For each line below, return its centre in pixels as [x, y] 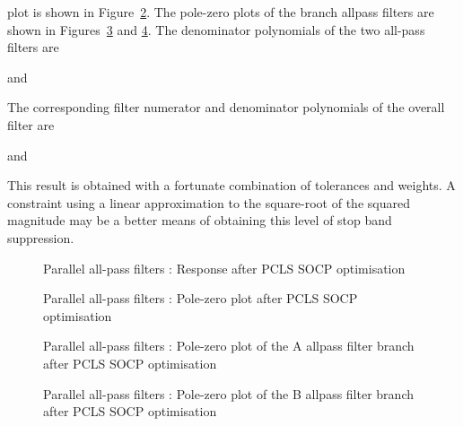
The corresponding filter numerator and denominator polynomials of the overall [226, 107]
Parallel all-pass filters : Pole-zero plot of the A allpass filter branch [229, 346]
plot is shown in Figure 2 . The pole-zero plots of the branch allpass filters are [221, 12]
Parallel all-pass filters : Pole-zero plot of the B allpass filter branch [228, 393]
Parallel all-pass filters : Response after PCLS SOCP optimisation [224, 268]
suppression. [41, 237]
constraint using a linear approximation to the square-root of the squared [209, 202]
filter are [31, 124]
